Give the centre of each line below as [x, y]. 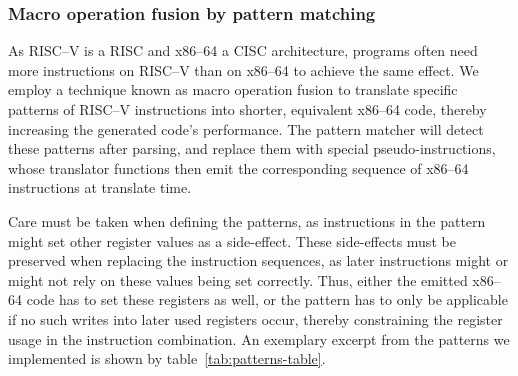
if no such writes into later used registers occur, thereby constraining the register [255, 318]
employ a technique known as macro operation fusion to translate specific [233, 89]
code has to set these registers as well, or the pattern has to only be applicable [267, 299]
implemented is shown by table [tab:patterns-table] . [167, 358]
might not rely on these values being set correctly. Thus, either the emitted [238, 279]
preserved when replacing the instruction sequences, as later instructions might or [258, 260]
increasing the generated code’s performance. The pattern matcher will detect [246, 128]
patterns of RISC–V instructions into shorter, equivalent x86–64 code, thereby [247, 109]
